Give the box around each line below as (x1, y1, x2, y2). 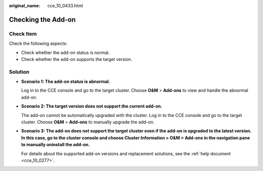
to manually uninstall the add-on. (21, 142, 90, 148)
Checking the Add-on (9, 15, 76, 24)
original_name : (9, 3, 40, 8)
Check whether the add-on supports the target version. (21, 56, 132, 62)
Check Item (9, 30, 37, 37)
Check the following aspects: (9, 40, 68, 46)
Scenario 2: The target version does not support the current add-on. (21, 103, 163, 109)
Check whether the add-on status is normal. (21, 49, 110, 56)
